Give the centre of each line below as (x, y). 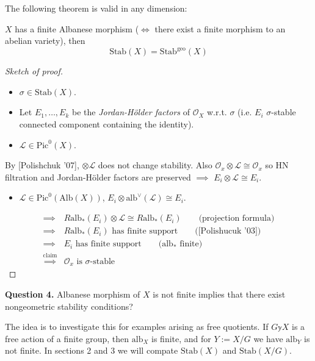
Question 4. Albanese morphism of (73, 294)
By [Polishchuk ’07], (42, 165)
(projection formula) (237, 219)
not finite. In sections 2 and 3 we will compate (92, 350)
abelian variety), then (45, 41)
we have (268, 338)
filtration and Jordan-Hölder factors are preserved (98, 177)
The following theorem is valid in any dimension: (96, 8)
